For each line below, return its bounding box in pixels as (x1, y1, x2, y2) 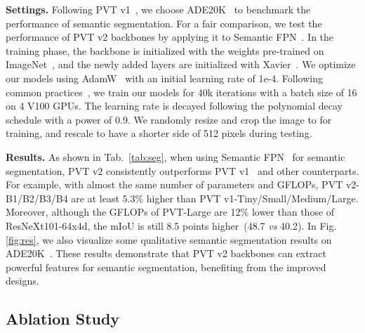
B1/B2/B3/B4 (6, 190, 68, 205)
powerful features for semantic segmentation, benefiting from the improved (6, 259, 326, 274)
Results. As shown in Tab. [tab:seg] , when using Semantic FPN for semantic (6, 149, 345, 164)
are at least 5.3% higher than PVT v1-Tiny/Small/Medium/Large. (71, 190, 359, 205)
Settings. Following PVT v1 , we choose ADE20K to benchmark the (6, 2, 311, 16)
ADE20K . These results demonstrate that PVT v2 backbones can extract (6, 246, 326, 261)
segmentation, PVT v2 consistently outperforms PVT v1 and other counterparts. (6, 163, 359, 178)
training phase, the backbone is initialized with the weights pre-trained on (6, 43, 324, 58)
